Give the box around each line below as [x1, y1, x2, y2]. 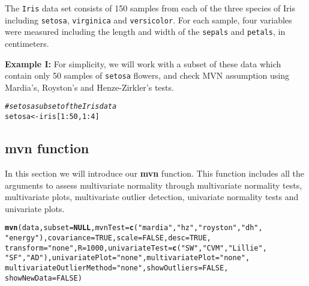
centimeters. [5, 37, 49, 49]
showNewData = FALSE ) [5, 273, 82, 282]
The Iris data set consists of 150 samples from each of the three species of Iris [5, 2, 295, 14]
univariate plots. [5, 202, 65, 214]
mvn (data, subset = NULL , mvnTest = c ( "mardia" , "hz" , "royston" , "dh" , [5, 224, 263, 233]
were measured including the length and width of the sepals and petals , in [5, 25, 286, 38]
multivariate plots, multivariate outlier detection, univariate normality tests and [5, 190, 299, 203]
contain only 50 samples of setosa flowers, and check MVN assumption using [5, 69, 289, 82]
